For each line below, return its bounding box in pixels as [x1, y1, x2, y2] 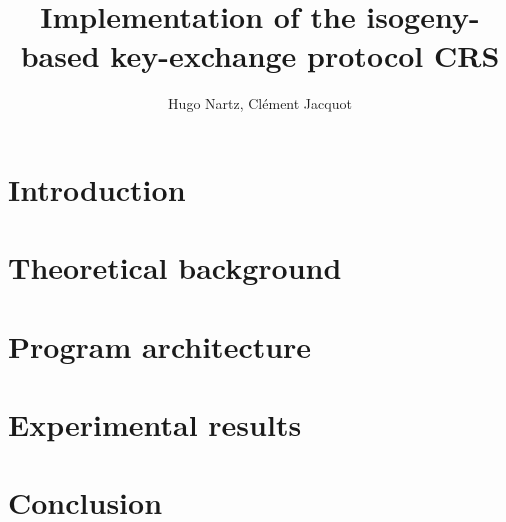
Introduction [8, 168, 186, 209]
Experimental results [8, 404, 302, 445]
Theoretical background [8, 247, 342, 288]
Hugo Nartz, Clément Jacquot [168, 93, 352, 114]
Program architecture [8, 325, 312, 366]
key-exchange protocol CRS [110, 35, 500, 76]
